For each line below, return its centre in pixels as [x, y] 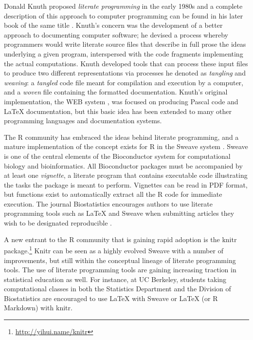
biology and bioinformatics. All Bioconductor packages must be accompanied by [123, 165]
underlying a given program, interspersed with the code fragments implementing [124, 53]
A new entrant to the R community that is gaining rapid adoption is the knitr [120, 239]
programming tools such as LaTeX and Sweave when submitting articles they [119, 213]
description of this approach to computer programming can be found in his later [124, 15]
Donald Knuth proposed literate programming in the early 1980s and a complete [123, 6]
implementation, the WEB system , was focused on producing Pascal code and [121, 101]
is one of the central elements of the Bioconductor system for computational [117, 156]
